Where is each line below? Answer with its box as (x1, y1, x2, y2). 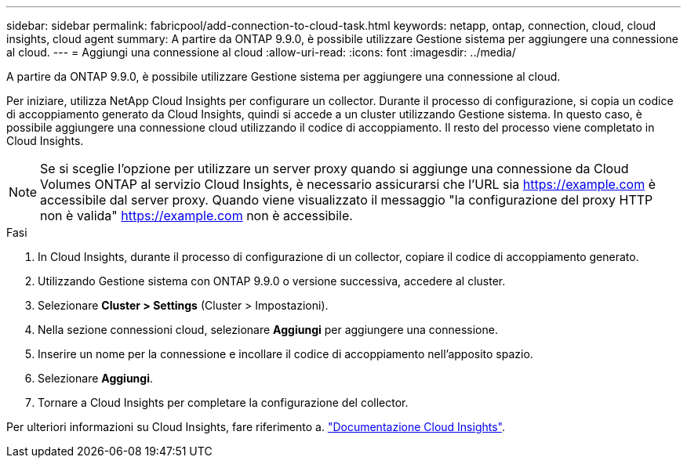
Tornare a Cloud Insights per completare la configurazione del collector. (38, 396, 409, 409)
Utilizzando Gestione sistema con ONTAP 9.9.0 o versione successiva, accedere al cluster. (38, 274, 506, 288)
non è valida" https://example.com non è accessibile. (40, 208, 353, 223)
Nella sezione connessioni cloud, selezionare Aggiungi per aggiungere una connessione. (38, 323, 498, 336)
